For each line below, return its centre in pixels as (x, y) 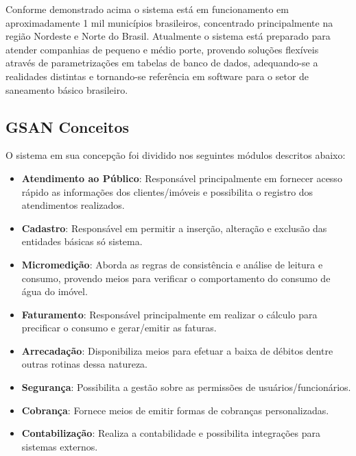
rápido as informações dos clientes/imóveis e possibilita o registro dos (167, 191)
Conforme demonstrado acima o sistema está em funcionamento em (147, 9)
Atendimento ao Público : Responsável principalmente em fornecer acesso (182, 178)
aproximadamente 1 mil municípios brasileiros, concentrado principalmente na (169, 22)
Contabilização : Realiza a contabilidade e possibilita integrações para (171, 433)
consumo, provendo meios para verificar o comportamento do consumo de (176, 278)
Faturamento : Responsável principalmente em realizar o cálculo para (169, 314)
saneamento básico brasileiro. (67, 89)
